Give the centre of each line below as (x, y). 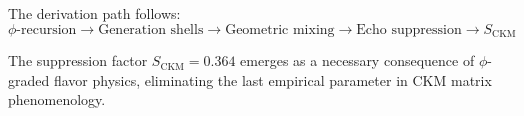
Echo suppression (409, 29)
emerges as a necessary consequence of (357, 60)
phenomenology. (57, 99)
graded (29, 79)
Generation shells (151, 29)
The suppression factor (78, 60)
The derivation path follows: (94, 13)
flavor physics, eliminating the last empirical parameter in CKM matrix (272, 79)
